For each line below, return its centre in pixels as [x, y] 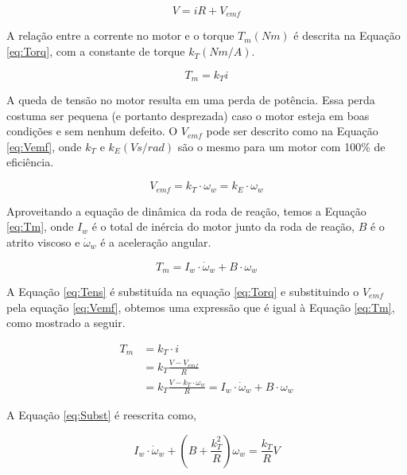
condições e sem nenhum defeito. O [92, 131]
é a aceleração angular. [156, 241]
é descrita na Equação [347, 35]
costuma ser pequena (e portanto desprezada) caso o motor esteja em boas [188, 115]
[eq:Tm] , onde [40, 226]
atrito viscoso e [43, 241]
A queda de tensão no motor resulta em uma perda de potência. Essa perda [191, 100]
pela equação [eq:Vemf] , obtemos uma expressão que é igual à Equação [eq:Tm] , [201, 307]
